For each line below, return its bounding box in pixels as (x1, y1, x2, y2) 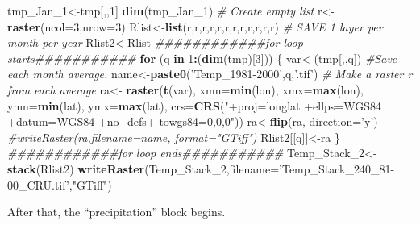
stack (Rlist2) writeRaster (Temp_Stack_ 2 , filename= (7, 160, 280, 177)
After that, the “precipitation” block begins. (7, 203, 226, 220)
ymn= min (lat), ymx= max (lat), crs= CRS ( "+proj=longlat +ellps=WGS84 (7, 97, 382, 114)
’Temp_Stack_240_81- (279, 160, 395, 177)
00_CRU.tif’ (7, 176, 69, 193)
